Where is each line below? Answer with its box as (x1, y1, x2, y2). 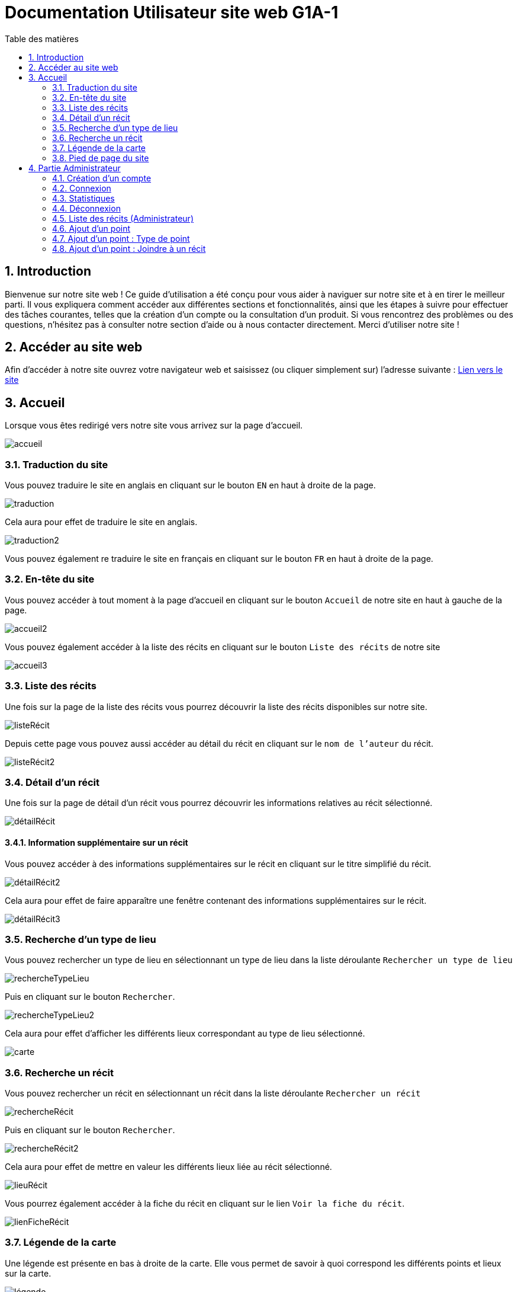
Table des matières (5, 33, 79, 44)
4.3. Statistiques (52, 193, 115, 203)
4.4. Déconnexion (52, 203, 121, 213)
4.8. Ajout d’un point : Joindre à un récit (52, 243, 206, 254)
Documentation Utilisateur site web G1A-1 (5, 2, 339, 23)
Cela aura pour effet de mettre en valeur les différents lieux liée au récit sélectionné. (5, 1162, 332, 1172)
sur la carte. (5, 1268, 52, 1278)
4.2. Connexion (52, 183, 111, 193)
